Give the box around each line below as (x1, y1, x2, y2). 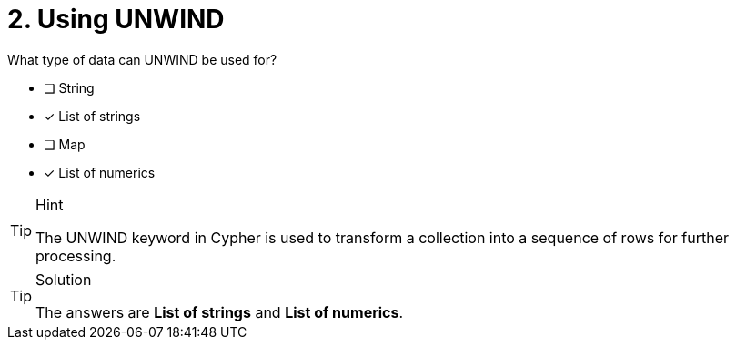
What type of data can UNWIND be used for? (7, 51, 277, 67)
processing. (35, 246, 116, 265)
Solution (35, 270, 92, 289)
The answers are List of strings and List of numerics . (35, 302, 404, 321)
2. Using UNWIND (7, 4, 225, 35)
